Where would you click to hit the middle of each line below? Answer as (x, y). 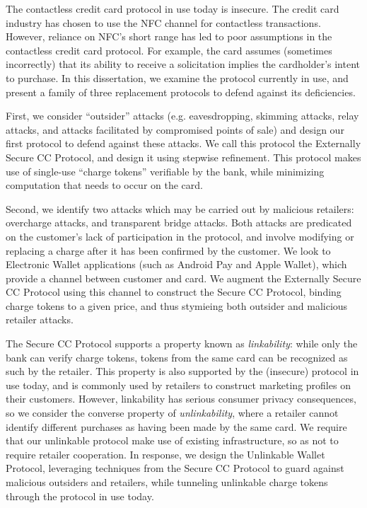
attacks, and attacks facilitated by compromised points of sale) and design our (175, 129)
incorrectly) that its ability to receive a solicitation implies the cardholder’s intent (183, 64)
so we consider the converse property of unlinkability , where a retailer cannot (172, 413)
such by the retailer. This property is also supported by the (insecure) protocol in (182, 371)
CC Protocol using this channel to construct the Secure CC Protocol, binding (174, 292)
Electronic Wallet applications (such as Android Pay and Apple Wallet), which (176, 264)
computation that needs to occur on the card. (104, 185)
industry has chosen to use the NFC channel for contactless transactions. (163, 22)
